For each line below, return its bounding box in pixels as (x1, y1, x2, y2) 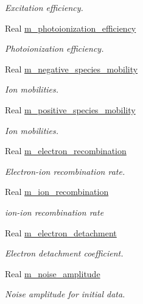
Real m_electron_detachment (5, 226, 117, 239)
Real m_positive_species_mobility (5, 103, 136, 116)
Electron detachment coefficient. (5, 247, 124, 260)
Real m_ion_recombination (5, 185, 109, 198)
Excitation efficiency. (5, 1, 83, 13)
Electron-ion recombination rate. (5, 164, 125, 177)
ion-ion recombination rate (5, 205, 104, 218)
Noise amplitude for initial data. (5, 288, 125, 300)
